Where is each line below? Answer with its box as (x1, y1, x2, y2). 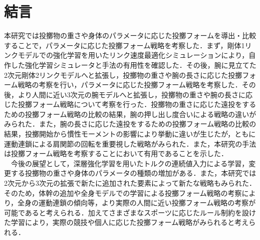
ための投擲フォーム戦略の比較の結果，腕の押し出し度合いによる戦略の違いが (4, 108, 256, 119)
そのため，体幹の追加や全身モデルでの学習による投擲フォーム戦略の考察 (4, 187, 242, 198)
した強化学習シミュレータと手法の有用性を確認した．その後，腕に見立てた (11, 59, 256, 70)
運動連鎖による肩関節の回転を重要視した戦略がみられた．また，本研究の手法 (4, 138, 256, 149)
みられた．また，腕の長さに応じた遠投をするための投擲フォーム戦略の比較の (4, 118, 256, 129)
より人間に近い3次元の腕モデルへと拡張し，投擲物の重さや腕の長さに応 (18, 89, 253, 99)
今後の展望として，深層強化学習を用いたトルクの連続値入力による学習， (11, 158, 249, 168)
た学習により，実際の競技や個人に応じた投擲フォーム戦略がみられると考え (4, 217, 249, 227)
